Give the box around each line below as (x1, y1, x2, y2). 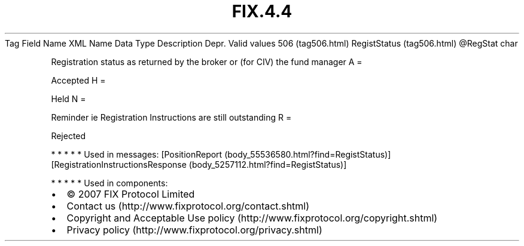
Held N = (51, 93, 86, 104)
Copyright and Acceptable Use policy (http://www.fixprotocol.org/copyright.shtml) (66, 211, 438, 224)
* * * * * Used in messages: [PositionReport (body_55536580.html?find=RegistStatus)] (51, 149, 391, 159)
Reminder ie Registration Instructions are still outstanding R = (51, 112, 292, 122)
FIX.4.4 (231, 1, 293, 21)
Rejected (51, 130, 86, 141)
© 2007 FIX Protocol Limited (66, 187, 195, 200)
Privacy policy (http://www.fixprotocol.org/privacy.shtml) (66, 223, 322, 236)
